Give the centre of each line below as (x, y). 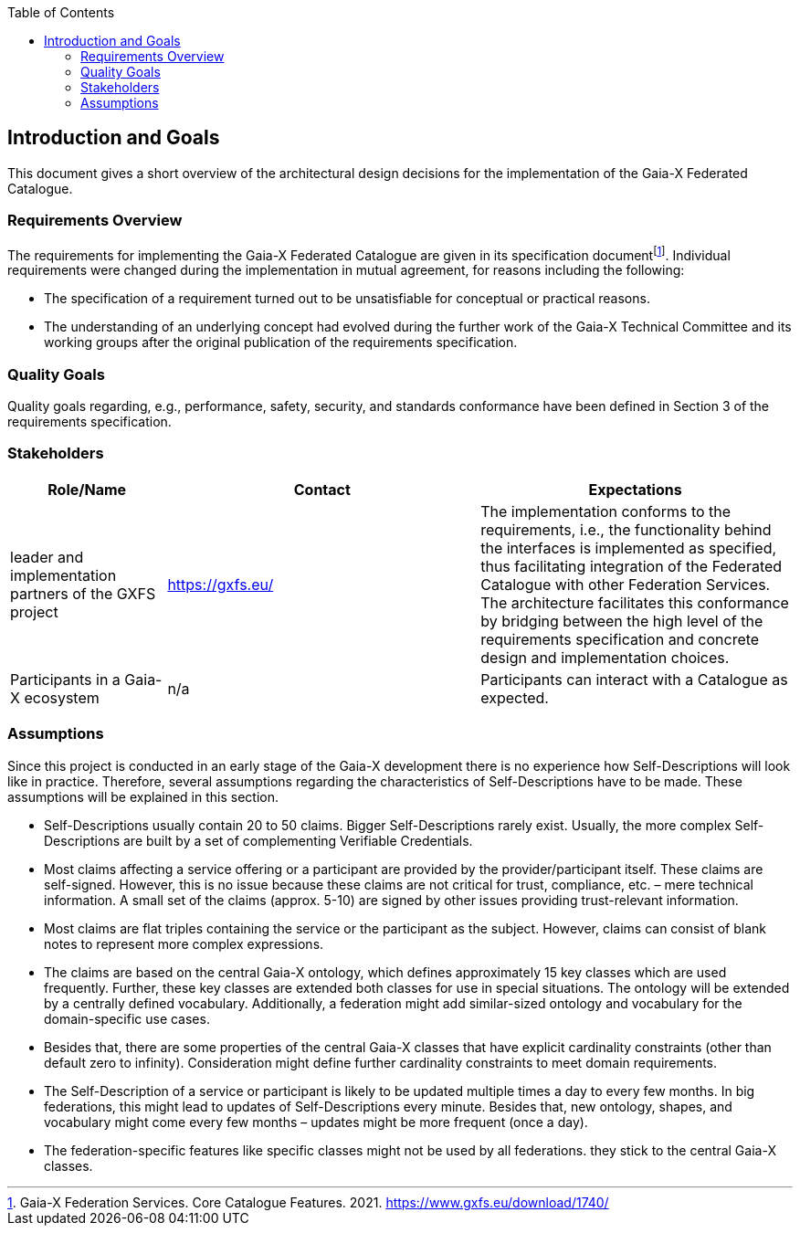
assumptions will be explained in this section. (143, 796)
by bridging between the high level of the (622, 621)
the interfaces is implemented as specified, (629, 548)
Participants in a (65, 679)
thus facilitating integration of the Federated (632, 566)
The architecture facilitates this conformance (635, 602)
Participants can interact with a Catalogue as (634, 679)
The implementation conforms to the (606, 511)
